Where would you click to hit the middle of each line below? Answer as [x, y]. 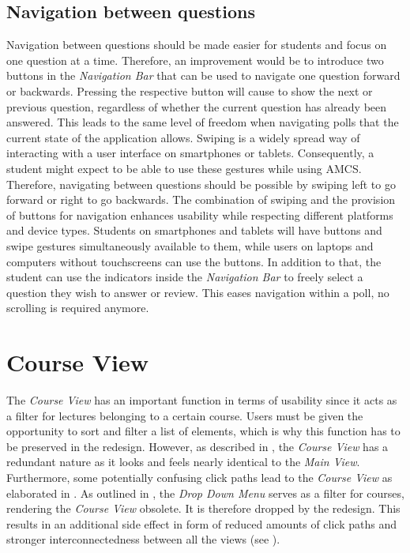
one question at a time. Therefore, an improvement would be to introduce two [195, 60]
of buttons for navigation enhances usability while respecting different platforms [200, 214]
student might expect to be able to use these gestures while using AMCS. [184, 168]
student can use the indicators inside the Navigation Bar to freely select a [185, 277]
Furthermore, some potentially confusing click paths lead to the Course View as [199, 477]
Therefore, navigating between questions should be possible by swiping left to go [201, 184]
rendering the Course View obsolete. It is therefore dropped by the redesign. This [203, 508]
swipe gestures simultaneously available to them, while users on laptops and [190, 245]
